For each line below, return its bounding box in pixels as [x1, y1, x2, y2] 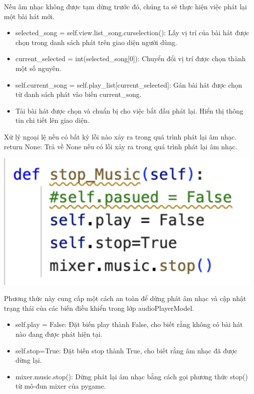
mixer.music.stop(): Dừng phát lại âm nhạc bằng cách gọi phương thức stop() [15, 371, 248, 381]
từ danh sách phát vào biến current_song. [15, 89, 142, 99]
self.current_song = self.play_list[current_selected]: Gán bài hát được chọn [15, 79, 242, 90]
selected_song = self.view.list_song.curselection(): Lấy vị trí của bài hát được [15, 27, 250, 38]
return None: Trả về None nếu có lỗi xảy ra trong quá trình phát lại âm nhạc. [4, 141, 237, 151]
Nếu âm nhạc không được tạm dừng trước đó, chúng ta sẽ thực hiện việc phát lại [4, 1, 247, 11]
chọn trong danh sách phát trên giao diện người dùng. [15, 37, 177, 47]
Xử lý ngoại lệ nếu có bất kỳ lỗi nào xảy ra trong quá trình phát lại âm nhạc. [4, 131, 237, 141]
